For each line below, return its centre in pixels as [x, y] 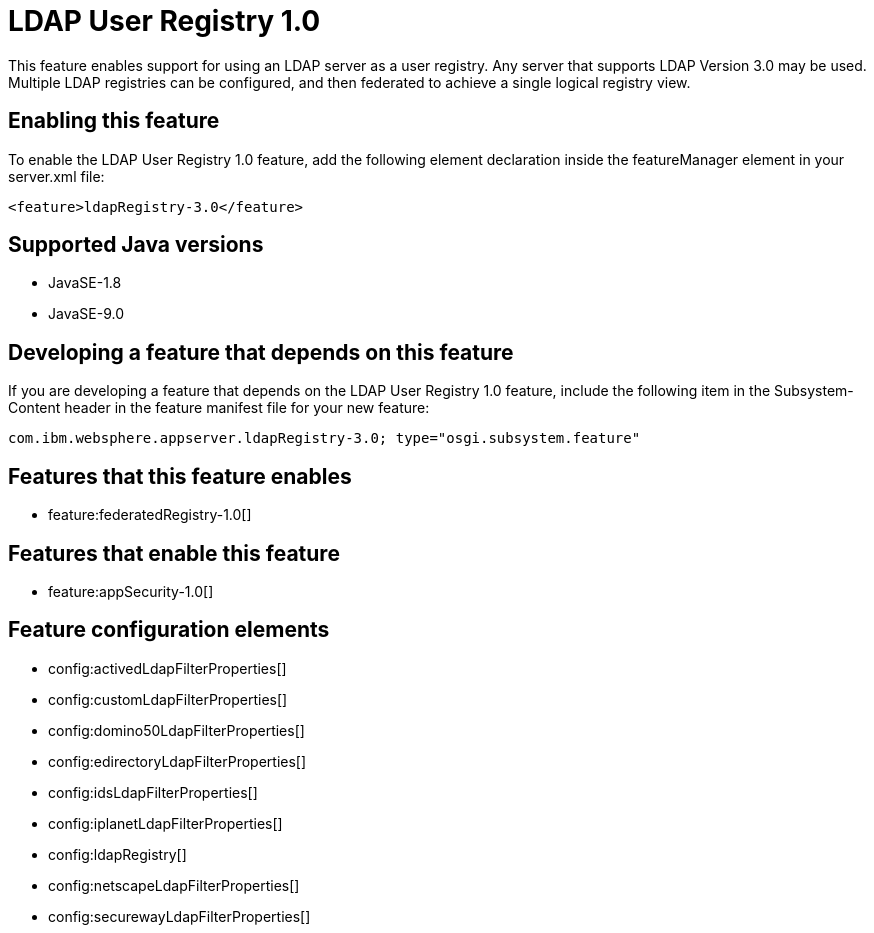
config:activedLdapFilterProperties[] [167, 668]
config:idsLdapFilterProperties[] [153, 792]
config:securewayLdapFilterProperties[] [179, 916]
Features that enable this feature [174, 553]
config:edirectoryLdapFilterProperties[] [177, 761]
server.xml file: [56, 176]
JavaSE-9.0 [86, 314]
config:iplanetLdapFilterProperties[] [165, 823]
